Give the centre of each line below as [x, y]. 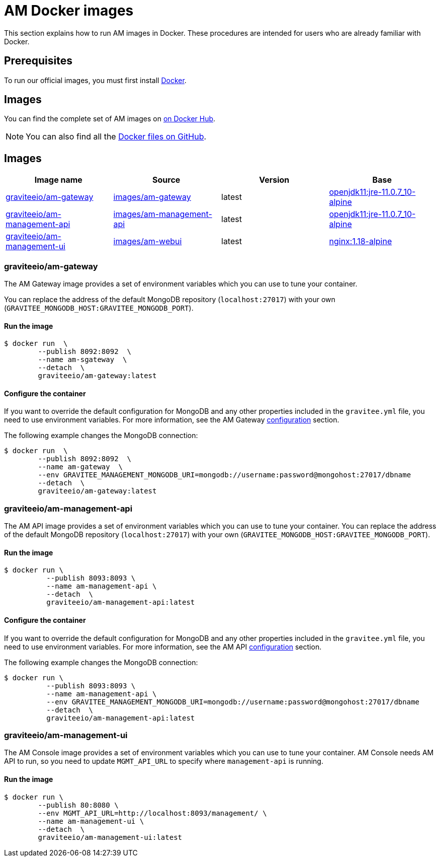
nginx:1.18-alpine [361, 241]
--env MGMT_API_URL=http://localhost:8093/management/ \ [152, 813]
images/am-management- [163, 214]
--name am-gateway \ [80, 467]
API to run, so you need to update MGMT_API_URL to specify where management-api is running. [164, 761]
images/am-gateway [152, 197]
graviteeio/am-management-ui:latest [110, 837]
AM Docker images [69, 11]
